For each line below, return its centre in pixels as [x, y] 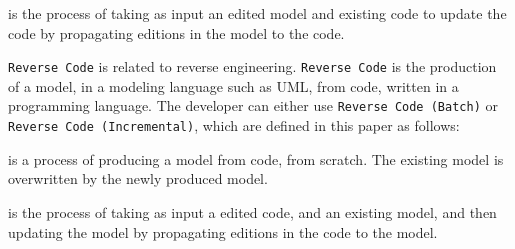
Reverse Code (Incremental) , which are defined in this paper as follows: [234, 125]
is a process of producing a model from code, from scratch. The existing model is [256, 158]
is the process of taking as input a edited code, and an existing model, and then [252, 211]
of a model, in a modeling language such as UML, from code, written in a [233, 85]
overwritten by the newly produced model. [138, 178]
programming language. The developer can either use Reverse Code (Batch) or [253, 105]
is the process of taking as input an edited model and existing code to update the [257, 13]
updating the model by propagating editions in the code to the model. [223, 231]
